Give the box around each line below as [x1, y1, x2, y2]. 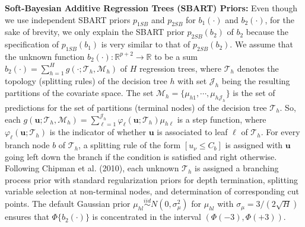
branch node [5, 139, 50, 151]
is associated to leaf [157, 126, 228, 138]
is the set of [233, 87, 275, 99]
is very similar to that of [101, 38, 190, 50]
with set [177, 75, 207, 87]
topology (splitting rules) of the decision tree [5, 75, 167, 87]
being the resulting [221, 75, 290, 87]
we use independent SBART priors [5, 13, 131, 25]
